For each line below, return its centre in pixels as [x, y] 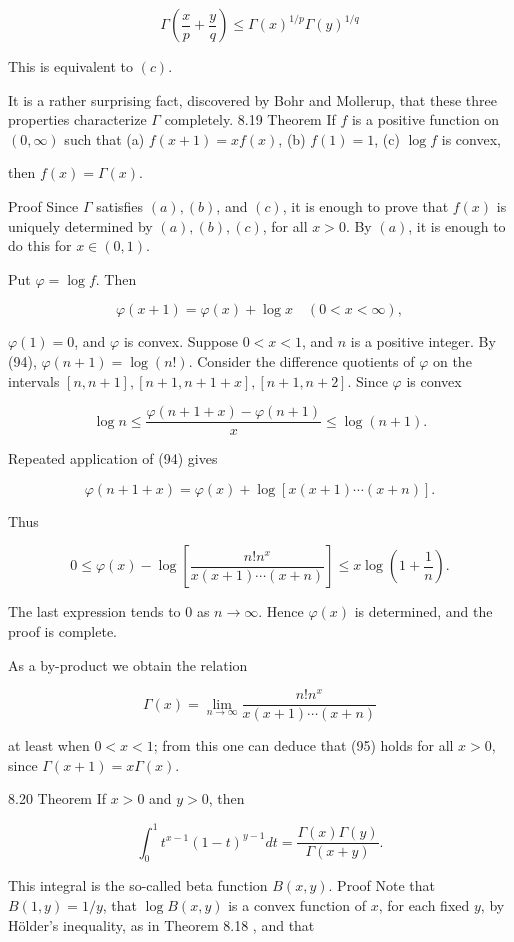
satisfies [120, 205]
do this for [40, 245]
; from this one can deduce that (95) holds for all [303, 745]
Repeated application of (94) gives [113, 458]
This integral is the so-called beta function [138, 885]
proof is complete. [63, 630]
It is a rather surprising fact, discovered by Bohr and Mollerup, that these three [252, 99]
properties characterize [77, 119]
